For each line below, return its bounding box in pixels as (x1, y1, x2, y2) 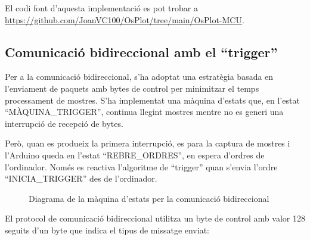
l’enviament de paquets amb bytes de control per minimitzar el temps (5, 82, 259, 94)
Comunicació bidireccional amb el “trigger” (5, 42, 278, 61)
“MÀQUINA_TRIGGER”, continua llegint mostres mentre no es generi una (5, 105, 284, 118)
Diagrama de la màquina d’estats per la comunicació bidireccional (29, 192, 269, 204)
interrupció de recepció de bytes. (5, 117, 123, 129)
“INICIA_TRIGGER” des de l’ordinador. (5, 172, 157, 185)
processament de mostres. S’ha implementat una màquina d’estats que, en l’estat (5, 93, 300, 106)
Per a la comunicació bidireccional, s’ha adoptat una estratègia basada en (5, 70, 274, 83)
